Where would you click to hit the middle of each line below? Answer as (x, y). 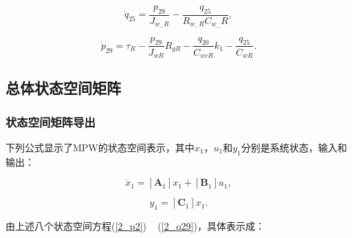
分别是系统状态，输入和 (294, 147)
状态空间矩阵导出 (51, 121)
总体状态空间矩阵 (63, 88)
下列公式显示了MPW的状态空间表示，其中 (100, 147)
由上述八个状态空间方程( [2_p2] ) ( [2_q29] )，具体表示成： (135, 226)
